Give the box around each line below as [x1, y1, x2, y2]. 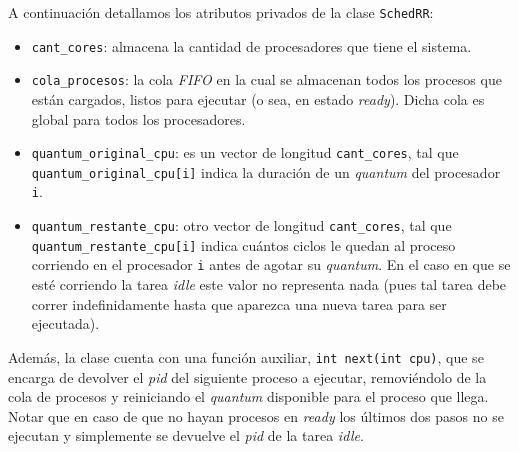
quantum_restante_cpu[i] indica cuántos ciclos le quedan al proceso [31, 234, 456, 255]
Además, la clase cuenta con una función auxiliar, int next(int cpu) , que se [8, 346, 484, 367]
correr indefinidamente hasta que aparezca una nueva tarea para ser [31, 293, 447, 314]
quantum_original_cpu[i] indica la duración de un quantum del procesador [31, 161, 501, 182]
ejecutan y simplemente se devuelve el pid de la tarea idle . [8, 425, 364, 446]
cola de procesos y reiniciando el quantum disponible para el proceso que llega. [8, 386, 489, 407]
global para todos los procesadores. [31, 108, 246, 129]
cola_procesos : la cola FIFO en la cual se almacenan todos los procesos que [31, 69, 502, 90]
